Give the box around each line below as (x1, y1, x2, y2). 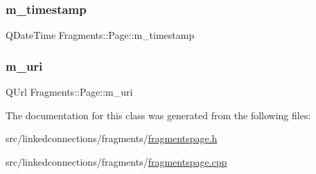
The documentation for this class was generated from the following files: (6, 107, 311, 122)
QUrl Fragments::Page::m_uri (6, 85, 133, 99)
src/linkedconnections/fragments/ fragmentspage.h (6, 131, 218, 146)
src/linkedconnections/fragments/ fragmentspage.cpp (6, 154, 227, 168)
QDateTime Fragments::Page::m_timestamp (6, 28, 195, 42)
